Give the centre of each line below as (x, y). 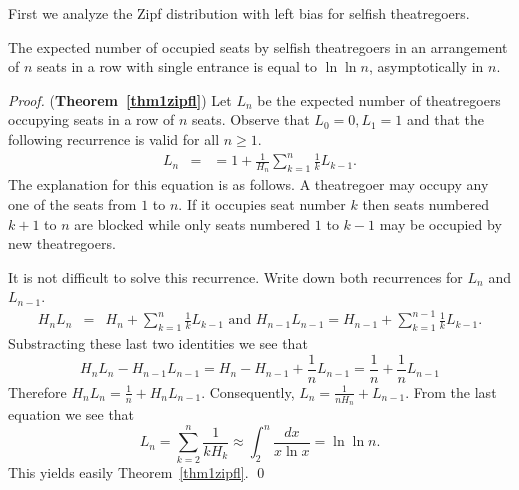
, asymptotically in (426, 66)
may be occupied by (440, 223)
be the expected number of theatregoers (379, 99)
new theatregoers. (62, 243)
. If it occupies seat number (262, 203)
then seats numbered (425, 203)
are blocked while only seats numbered (192, 223)
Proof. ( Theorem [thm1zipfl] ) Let (120, 99)
